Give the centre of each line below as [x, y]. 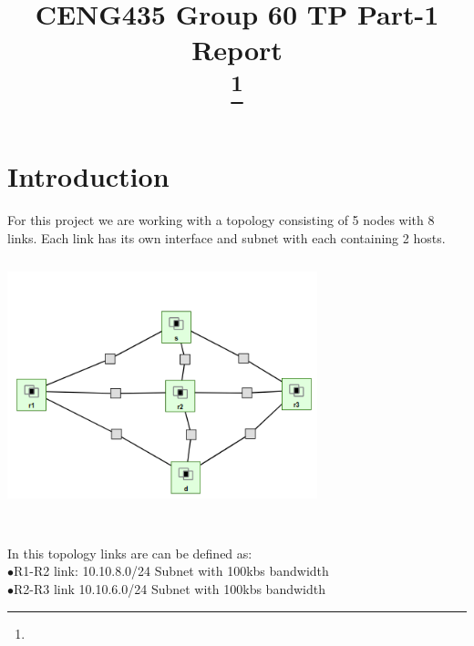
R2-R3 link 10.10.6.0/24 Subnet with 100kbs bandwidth [170, 588]
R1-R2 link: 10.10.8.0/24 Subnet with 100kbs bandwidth [171, 571]
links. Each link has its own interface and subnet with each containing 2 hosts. [227, 237]
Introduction [88, 176]
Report [237, 50]
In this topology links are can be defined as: [130, 553]
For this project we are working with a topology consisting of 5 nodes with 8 [221, 220]
